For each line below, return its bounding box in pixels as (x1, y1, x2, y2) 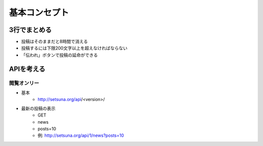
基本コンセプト (9, 7, 69, 18)
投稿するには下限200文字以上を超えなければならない (21, 45, 128, 51)
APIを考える (9, 65, 46, 73)
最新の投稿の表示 (21, 105, 56, 111)
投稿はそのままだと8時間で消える (21, 39, 88, 45)
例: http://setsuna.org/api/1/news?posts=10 (38, 132, 124, 138)
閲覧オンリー (9, 80, 39, 86)
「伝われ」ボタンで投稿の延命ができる (21, 52, 98, 58)
